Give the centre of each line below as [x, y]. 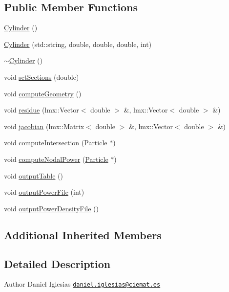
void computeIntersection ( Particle [56, 143]
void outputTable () [33, 175]
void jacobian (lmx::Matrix [44, 126]
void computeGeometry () [43, 93]
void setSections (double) [42, 77]
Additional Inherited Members [83, 235]
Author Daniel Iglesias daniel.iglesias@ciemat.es [82, 284]
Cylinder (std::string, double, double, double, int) [78, 44]
